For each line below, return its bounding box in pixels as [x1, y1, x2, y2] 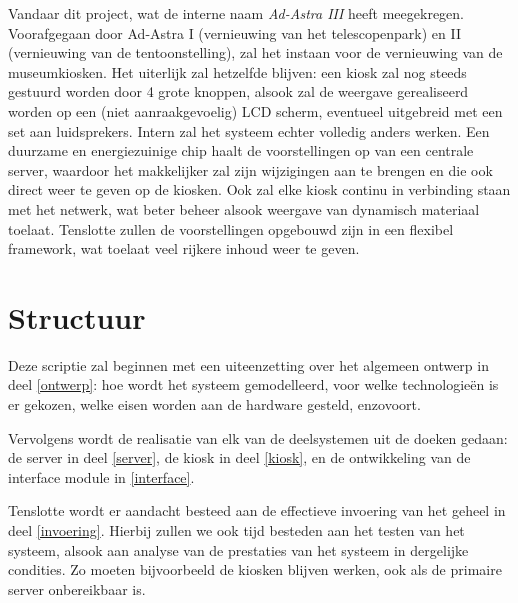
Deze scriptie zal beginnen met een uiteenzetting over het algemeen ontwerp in [8, 354, 489, 375]
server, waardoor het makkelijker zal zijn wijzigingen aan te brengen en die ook [8, 159, 493, 180]
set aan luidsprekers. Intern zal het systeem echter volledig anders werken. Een [8, 120, 490, 141]
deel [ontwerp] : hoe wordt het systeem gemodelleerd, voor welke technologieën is [8, 374, 499, 395]
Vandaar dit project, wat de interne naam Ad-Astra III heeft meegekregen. [8, 3, 464, 23]
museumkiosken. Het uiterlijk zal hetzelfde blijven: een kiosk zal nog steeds [8, 61, 467, 82]
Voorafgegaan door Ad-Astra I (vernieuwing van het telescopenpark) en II [8, 22, 462, 43]
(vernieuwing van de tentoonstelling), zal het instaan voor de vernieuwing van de [8, 42, 503, 63]
